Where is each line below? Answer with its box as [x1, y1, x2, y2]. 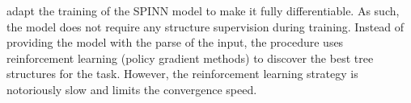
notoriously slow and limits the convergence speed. [6, 80, 257, 97]
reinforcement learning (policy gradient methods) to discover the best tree [6, 49, 374, 66]
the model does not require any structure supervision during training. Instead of [6, 18, 405, 35]
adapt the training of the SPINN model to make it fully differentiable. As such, [6, 2, 400, 19]
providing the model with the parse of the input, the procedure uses [6, 34, 344, 51]
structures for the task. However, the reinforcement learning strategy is [6, 65, 358, 82]
